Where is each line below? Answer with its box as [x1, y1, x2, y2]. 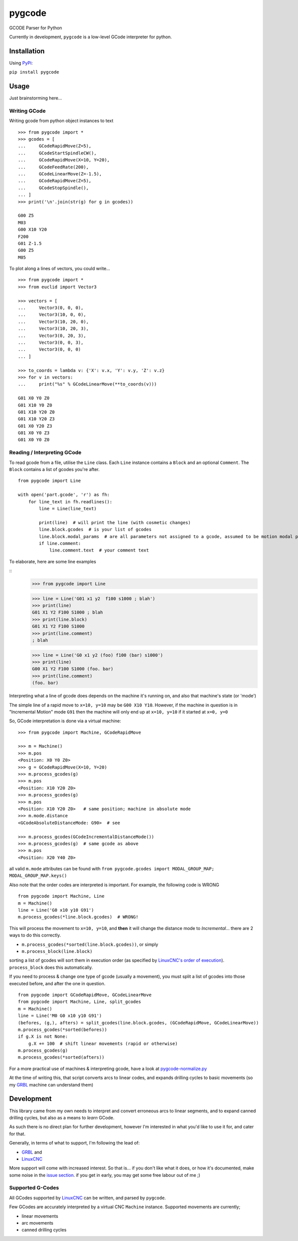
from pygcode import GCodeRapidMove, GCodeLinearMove [18, 992, 151, 998]
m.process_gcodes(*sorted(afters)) [18, 1055, 105, 1060]
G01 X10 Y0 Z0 [18, 402, 52, 408]
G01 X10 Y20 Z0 [18, 409, 55, 415]
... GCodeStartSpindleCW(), [18, 150, 97, 156]
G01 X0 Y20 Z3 [18, 423, 52, 429]
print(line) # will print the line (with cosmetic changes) [39, 520, 191, 525]
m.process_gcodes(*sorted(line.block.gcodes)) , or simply [21, 941, 158, 947]
